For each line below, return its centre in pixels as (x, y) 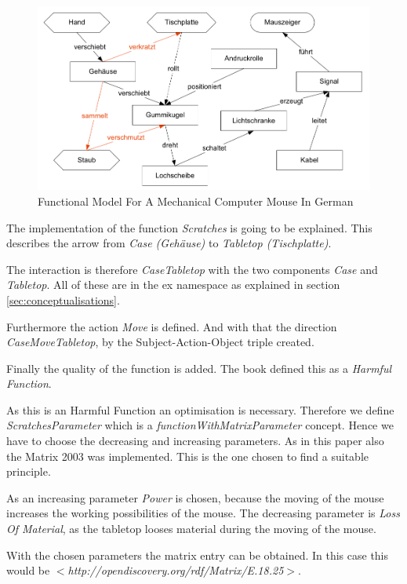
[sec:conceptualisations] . (63, 299)
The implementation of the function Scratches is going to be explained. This (189, 227)
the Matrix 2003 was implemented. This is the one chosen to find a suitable (187, 456)
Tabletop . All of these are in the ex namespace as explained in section (173, 285)
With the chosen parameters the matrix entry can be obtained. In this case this (198, 555)
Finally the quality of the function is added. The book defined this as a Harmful (199, 368)
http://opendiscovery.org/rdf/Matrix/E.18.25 (176, 570)
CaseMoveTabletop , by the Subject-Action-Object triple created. (160, 342)
